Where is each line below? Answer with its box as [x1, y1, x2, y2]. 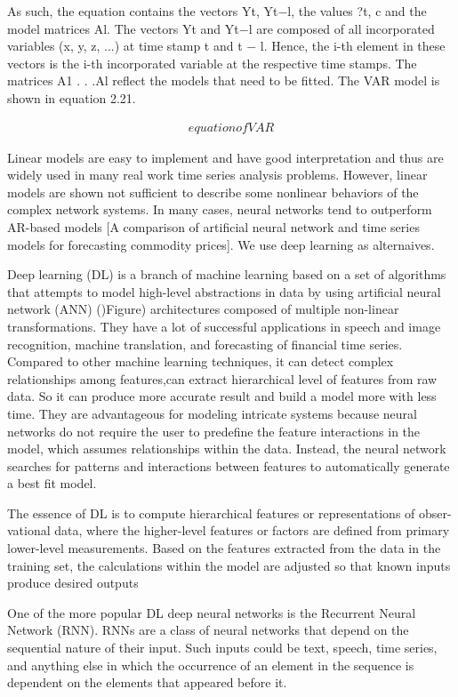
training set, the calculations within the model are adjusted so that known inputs [7, 556, 451, 574]
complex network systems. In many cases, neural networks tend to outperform [7, 200, 432, 219]
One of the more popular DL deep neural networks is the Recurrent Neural [7, 603, 416, 621]
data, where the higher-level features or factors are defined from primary [54, 521, 450, 540]
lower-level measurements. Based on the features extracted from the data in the [7, 539, 441, 557]
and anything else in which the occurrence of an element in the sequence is [7, 655, 414, 674]
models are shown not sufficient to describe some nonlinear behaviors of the [7, 182, 419, 201]
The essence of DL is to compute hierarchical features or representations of [7, 503, 415, 522]
